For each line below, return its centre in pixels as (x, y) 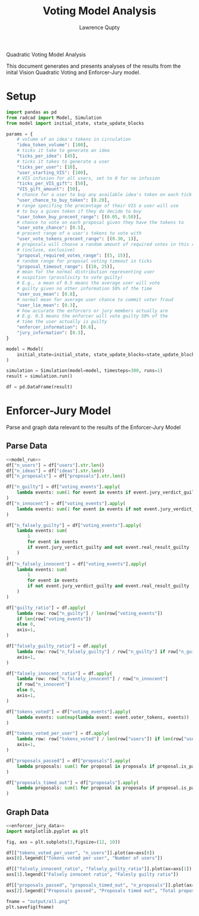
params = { (20, 134)
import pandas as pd (32, 112)
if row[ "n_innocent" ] (43, 684)
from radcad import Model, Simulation (54, 118)
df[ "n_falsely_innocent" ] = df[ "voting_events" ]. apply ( (76, 564)
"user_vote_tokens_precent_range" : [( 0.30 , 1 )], (78, 239)
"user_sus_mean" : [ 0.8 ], (47, 294)
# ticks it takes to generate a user (63, 162)
